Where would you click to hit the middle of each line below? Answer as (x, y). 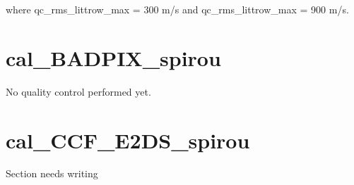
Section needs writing (52, 173)
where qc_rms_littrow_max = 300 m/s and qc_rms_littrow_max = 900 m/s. (177, 9)
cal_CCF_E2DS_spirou (128, 140)
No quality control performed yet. (78, 91)
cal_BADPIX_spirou (113, 57)
